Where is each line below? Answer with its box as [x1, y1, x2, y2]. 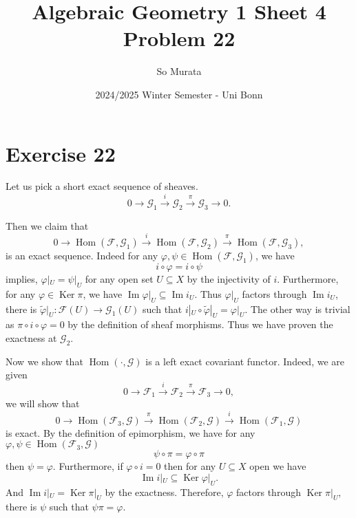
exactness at [6, 331, 57, 345]
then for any [164, 459, 216, 473]
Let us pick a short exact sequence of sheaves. [6, 179, 198, 193]
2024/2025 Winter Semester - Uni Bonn [95, 87, 263, 101]
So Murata [156, 64, 202, 78]
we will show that [6, 396, 80, 411]
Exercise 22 [6, 139, 116, 167]
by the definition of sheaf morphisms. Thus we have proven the [67, 317, 333, 332]
